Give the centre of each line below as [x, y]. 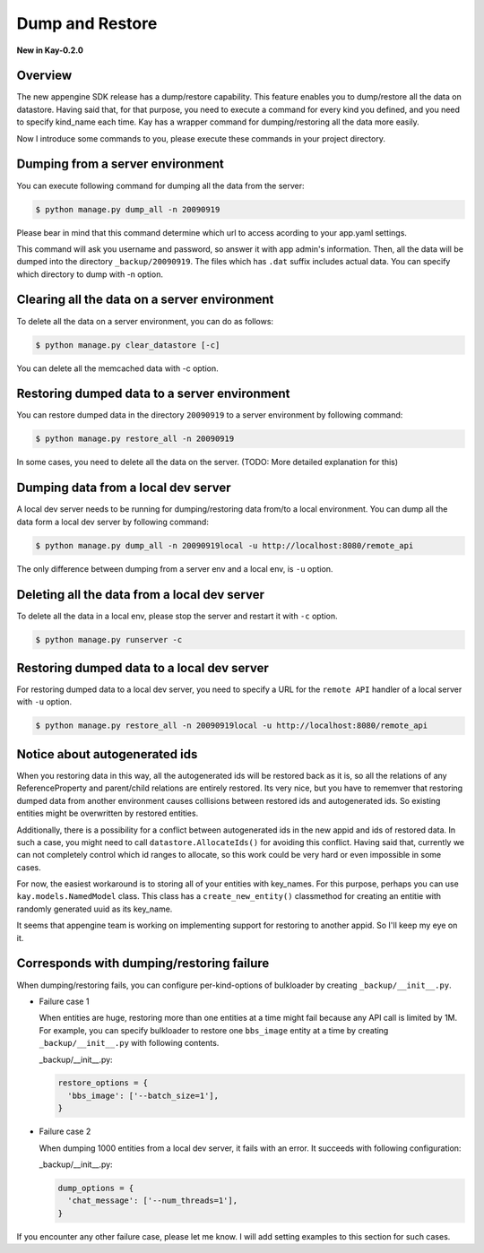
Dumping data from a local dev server [124, 488]
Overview [44, 76]
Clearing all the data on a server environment [145, 300]
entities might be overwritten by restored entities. [108, 813]
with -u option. [44, 702]
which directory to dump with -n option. [90, 274]
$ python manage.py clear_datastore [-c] [128, 345]
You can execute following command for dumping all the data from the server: [160, 186]
